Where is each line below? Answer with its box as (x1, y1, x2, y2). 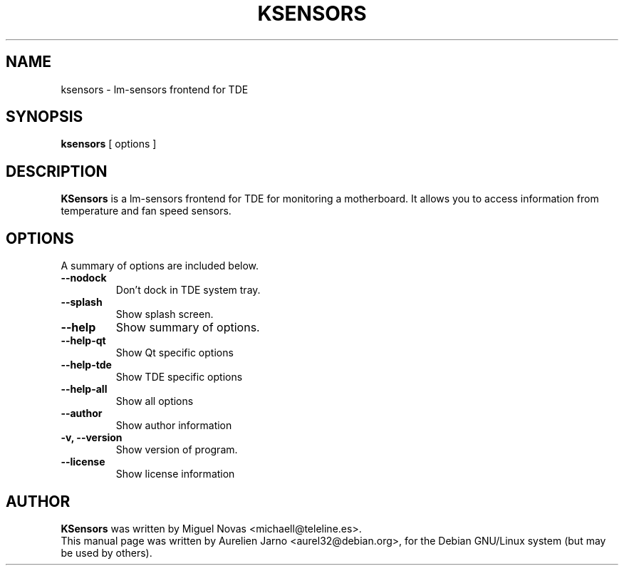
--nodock (61, 272, 107, 284)
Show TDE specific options (115, 371, 243, 384)
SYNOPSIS (6, 108, 83, 126)
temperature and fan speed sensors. (61, 205, 232, 217)
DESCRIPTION (6, 162, 108, 180)
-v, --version (61, 431, 123, 444)
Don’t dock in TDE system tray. (115, 284, 261, 297)
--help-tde (61, 359, 112, 371)
